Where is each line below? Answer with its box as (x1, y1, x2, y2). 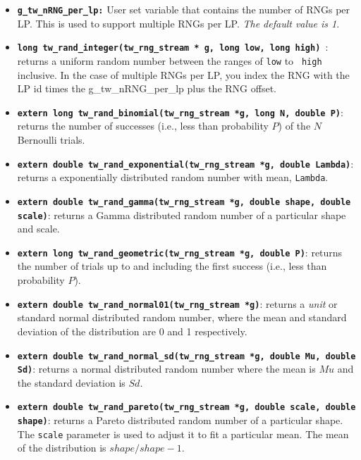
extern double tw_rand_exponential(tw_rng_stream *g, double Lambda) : (17, 156, 354, 170)
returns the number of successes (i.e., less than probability (17, 118, 269, 133)
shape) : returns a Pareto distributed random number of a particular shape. (17, 413, 343, 428)
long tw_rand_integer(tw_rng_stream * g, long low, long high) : (17, 39, 329, 54)
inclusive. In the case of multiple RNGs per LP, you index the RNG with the (17, 67, 350, 82)
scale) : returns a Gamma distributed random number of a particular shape (17, 207, 346, 222)
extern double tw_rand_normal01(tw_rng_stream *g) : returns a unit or (17, 296, 338, 311)
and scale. (17, 221, 60, 236)
